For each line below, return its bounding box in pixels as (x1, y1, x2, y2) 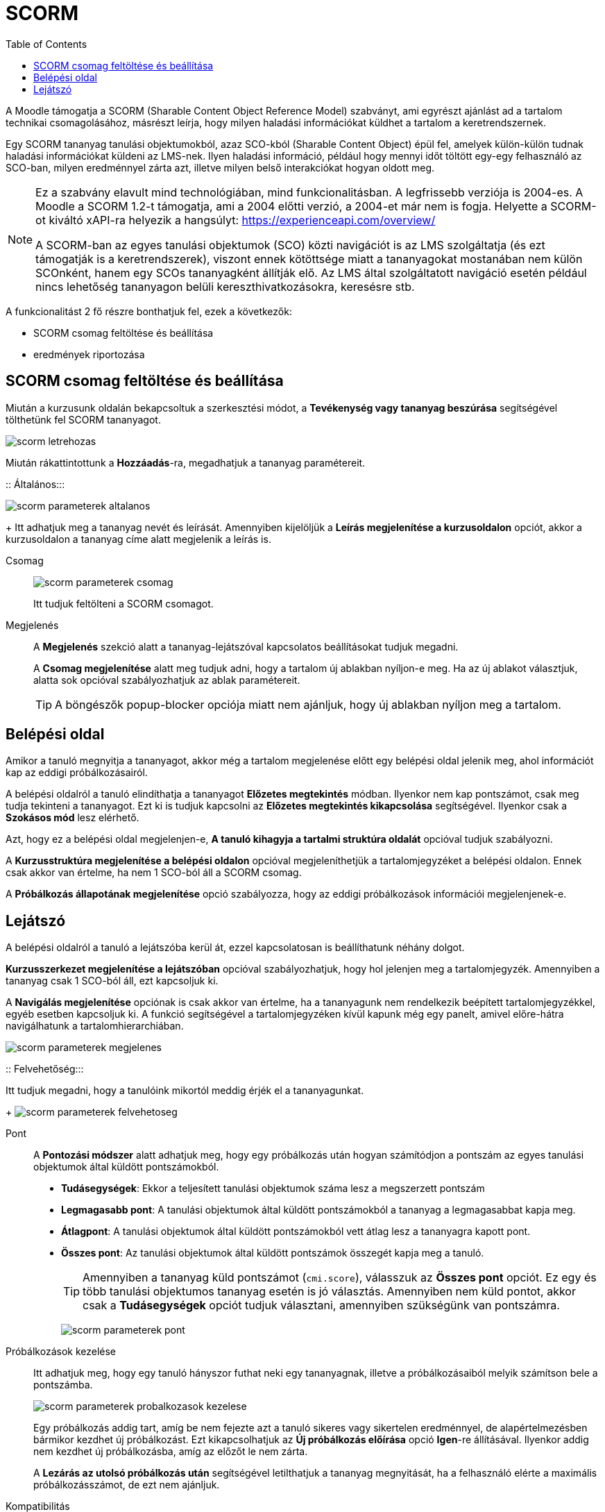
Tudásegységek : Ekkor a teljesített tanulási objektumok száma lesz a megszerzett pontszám (61, 1182, 485, 1195)
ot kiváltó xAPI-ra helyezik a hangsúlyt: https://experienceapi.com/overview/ (35, 212, 436, 227)
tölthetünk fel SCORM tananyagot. (6, 413, 161, 426)
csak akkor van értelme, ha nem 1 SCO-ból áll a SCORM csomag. (6, 866, 302, 879)
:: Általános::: (6, 478, 65, 490)
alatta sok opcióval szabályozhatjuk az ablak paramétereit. (33, 673, 300, 686)
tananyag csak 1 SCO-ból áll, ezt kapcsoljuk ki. (6, 975, 219, 987)
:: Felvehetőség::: (6, 1063, 84, 1075)
